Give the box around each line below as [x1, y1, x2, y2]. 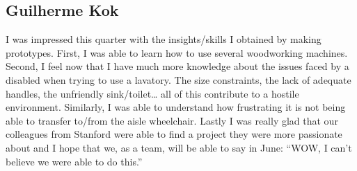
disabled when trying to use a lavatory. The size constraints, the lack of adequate [6, 72, 351, 87]
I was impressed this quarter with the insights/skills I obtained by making [6, 32, 322, 46]
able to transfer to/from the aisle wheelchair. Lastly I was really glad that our [6, 113, 338, 127]
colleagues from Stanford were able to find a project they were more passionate [6, 127, 342, 141]
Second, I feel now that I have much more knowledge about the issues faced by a [6, 59, 349, 73]
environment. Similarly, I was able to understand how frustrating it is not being [6, 100, 346, 114]
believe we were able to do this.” [6, 154, 143, 168]
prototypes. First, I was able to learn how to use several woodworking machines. [6, 45, 348, 60]
